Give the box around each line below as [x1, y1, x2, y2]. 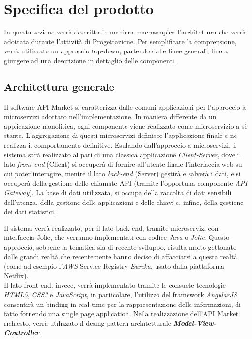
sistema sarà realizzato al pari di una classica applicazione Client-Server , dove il [4, 149, 241, 159]
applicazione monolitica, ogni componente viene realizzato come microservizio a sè [4, 120, 248, 131]
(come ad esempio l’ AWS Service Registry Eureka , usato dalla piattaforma [4, 261, 225, 271]
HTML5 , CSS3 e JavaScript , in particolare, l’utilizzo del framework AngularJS [4, 289, 237, 299]
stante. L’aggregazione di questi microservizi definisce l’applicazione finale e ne [4, 130, 237, 140]
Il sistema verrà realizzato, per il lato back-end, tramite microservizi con [4, 222, 219, 233]
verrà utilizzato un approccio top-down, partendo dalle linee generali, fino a [4, 46, 228, 56]
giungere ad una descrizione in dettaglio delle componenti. [4, 55, 176, 65]
